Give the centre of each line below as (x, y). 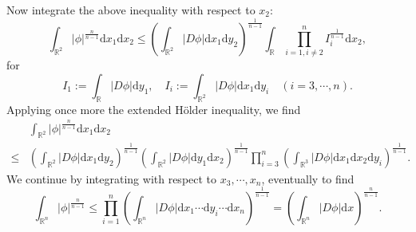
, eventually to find (308, 178)
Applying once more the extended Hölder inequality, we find (154, 109)
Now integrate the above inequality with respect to (131, 10)
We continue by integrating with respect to (112, 178)
